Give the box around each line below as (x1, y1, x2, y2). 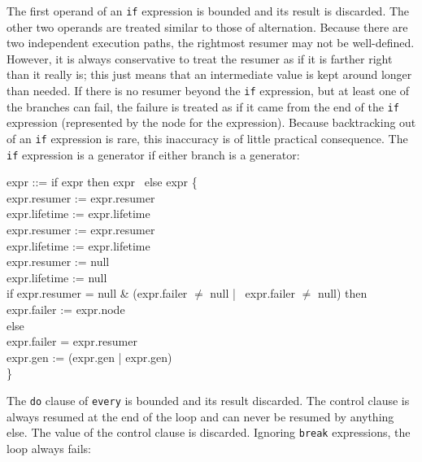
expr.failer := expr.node (7, 301, 125, 317)
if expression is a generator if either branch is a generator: (7, 146, 300, 163)
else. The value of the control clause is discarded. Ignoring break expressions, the (7, 424, 411, 441)
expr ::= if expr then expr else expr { (7, 173, 198, 190)
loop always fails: (7, 439, 91, 456)
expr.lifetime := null (7, 268, 107, 285)
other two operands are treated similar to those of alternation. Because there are (7, 18, 408, 35)
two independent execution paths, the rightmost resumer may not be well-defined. (7, 34, 415, 51)
